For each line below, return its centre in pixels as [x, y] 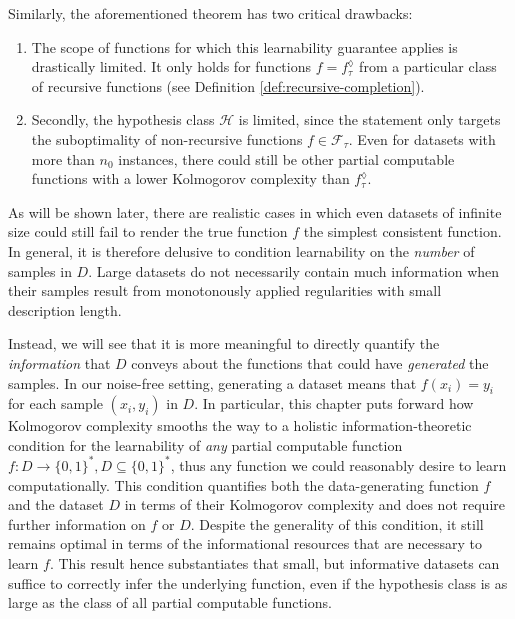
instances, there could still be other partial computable [286, 158]
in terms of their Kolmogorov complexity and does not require [314, 504]
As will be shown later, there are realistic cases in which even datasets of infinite [255, 211]
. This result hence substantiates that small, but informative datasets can [274, 562]
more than [63, 158]
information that [59, 362]
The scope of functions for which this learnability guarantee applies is [244, 46]
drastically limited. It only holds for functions [171, 66]
